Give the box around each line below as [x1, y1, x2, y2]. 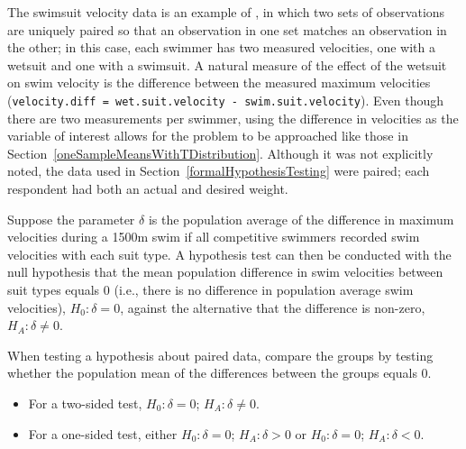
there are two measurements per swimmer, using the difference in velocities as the [7, 108, 459, 127]
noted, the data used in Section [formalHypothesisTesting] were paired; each [7, 161, 430, 180]
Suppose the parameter [7, 209, 135, 228]
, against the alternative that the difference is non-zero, [120, 298, 425, 316]
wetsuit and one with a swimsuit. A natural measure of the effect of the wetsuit [7, 55, 447, 74]
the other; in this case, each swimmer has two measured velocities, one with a [7, 38, 435, 57]
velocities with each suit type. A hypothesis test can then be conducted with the [7, 244, 452, 263]
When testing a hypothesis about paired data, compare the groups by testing [7, 345, 434, 364]
